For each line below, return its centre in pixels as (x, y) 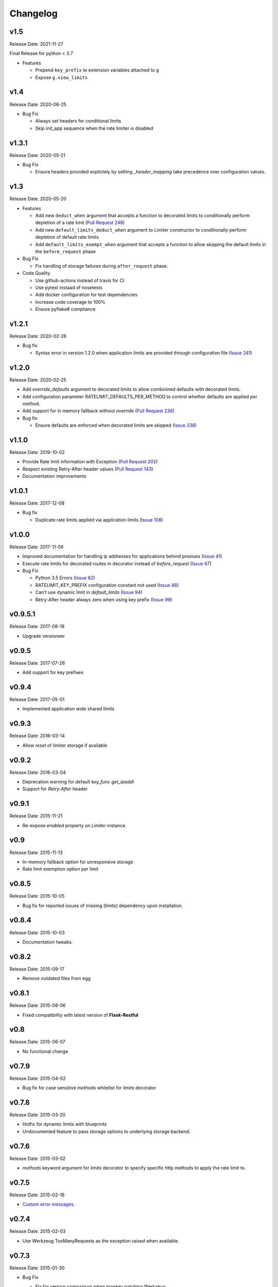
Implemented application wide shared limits (68, 709)
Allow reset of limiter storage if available (65, 745)
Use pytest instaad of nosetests (69, 287)
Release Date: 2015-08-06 (38, 1005)
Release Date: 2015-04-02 (38, 1078)
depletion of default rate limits (67, 237)
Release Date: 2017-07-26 (37, 663)
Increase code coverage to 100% (70, 302)
